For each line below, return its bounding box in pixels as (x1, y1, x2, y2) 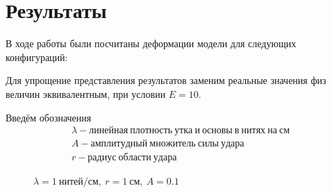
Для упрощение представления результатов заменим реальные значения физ (6, 73, 326, 87)
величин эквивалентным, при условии (6, 86, 166, 101)
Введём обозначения (6, 110, 92, 124)
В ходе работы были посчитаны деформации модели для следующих (6, 36, 297, 51)
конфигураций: (6, 49, 68, 64)
